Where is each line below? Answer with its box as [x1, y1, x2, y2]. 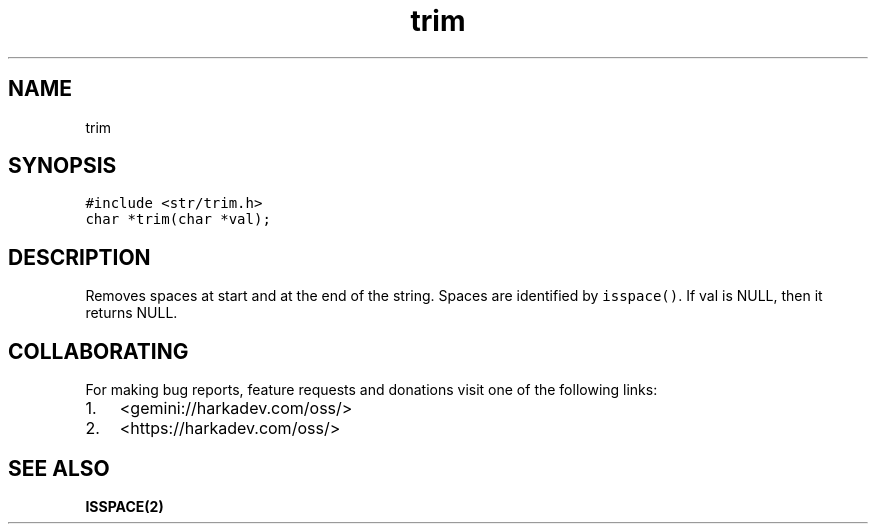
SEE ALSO [8, 455, 110, 481]
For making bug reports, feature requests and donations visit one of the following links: [85, 381, 658, 399]
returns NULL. [85, 304, 178, 322]
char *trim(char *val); [85, 211, 271, 228]
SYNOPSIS [8, 153, 117, 179]
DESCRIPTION [8, 244, 151, 270]
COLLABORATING [8, 338, 189, 364]
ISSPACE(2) [85, 497, 164, 515]
